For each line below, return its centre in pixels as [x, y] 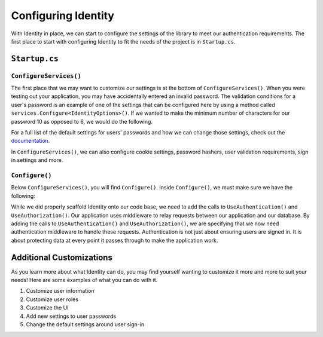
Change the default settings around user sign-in [85, 324]
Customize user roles [52, 299]
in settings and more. [37, 160]
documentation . [31, 141]
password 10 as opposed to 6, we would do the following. [82, 121]
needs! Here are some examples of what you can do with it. [84, 280]
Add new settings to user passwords [71, 316]
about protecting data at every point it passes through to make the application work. [115, 240]
